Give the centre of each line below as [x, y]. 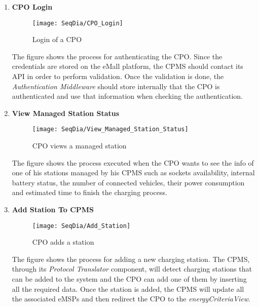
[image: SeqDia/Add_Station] [81, 226]
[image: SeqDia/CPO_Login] [78, 23]
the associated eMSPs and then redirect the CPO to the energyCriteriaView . [131, 299]
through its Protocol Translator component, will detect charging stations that [132, 269]
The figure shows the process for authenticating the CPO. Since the [117, 56]
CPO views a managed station [79, 146]
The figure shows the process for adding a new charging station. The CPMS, [131, 259]
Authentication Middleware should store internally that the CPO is [116, 86]
